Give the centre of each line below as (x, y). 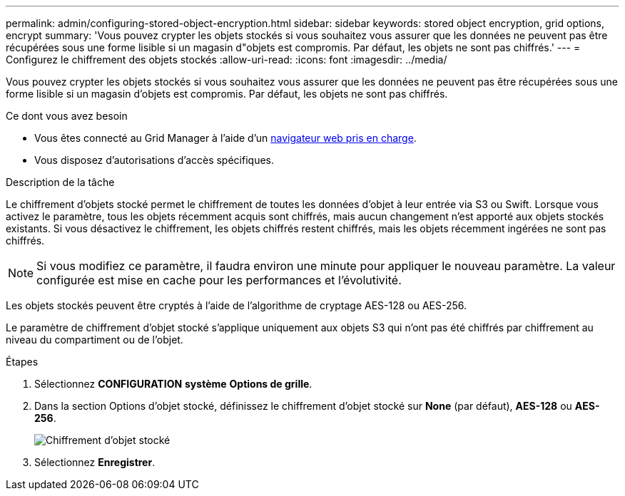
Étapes (22, 362)
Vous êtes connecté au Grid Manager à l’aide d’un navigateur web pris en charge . (225, 138)
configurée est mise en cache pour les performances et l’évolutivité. (219, 280)
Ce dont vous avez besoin (67, 116)
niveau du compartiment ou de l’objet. (95, 340)
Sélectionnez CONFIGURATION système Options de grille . (173, 384)
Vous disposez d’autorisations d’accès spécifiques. (154, 160)
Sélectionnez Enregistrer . (95, 462)
